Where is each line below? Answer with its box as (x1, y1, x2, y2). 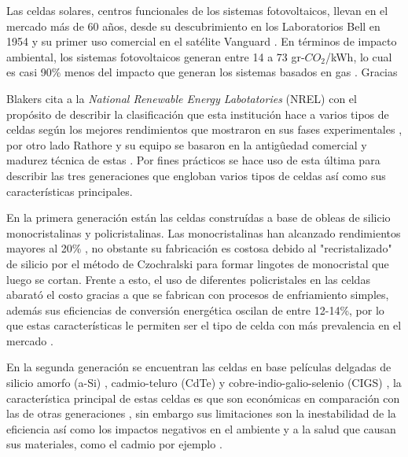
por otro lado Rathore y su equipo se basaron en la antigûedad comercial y (6, 136, 367, 153)
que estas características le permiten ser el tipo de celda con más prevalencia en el (6, 317, 402, 334)
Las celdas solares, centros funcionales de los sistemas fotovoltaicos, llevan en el (6, 2, 388, 18)
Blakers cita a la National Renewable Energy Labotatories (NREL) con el (6, 90, 357, 106)
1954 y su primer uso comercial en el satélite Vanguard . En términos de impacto (6, 33, 397, 50)
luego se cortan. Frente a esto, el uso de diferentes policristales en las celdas (6, 271, 370, 287)
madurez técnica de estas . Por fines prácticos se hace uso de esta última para (6, 152, 380, 168)
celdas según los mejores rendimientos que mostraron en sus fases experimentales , (6, 121, 402, 138)
